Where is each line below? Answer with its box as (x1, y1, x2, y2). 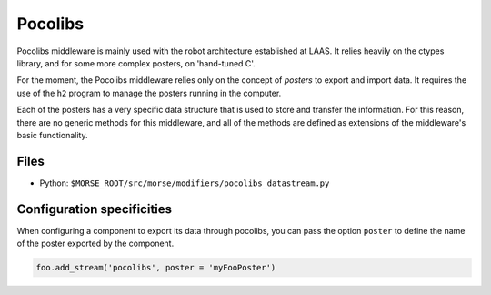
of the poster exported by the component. (16, 238, 175, 249)
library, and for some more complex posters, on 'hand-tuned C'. (16, 57, 256, 68)
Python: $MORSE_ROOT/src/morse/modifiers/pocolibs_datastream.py (39, 178, 330, 188)
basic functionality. (16, 129, 88, 140)
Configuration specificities (16, 201, 173, 217)
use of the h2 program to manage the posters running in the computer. (16, 87, 282, 98)
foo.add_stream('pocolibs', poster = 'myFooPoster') (35, 262, 276, 273)
